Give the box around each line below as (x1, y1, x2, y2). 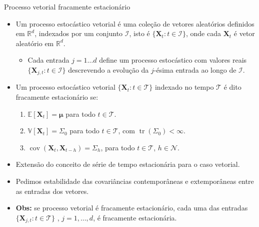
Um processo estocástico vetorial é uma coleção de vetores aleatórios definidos (15, 18, 254, 29)
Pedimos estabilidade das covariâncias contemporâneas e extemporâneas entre (15, 175, 254, 186)
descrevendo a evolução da (68, 64, 149, 75)
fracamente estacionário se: (15, 92, 98, 102)
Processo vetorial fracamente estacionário (4, 2, 130, 12)
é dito (223, 82, 241, 92)
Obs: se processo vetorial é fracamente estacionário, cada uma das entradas (15, 202, 248, 213)
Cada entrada (27, 55, 69, 65)
